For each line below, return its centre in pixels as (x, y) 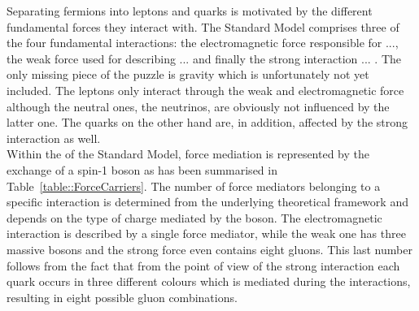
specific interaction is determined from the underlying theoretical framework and (207, 202)
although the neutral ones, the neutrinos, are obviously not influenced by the (198, 106)
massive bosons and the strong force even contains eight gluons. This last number (209, 249)
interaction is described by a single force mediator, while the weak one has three (206, 233)
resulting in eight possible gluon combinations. (122, 297)
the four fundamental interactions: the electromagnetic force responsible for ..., (203, 43)
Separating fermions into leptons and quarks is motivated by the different (190, 11)
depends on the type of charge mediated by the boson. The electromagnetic (194, 217)
